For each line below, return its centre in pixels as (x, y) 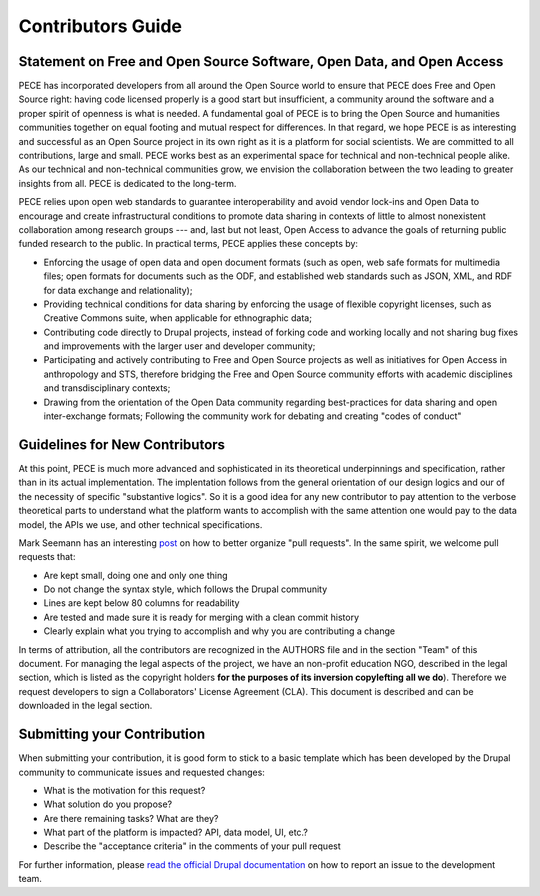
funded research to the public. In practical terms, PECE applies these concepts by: (188, 244)
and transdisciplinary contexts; (107, 388)
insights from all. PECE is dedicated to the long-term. (127, 183)
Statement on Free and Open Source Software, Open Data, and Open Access (261, 61)
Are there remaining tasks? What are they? (131, 818)
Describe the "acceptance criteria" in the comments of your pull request (192, 846)
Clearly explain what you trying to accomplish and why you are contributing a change (219, 631)
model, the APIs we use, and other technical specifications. (140, 524)
